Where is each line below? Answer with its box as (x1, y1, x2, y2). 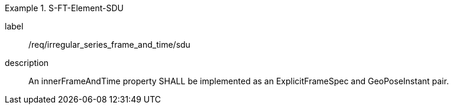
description (5, 58, 49, 68)
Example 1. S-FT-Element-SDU (5, 3, 124, 13)
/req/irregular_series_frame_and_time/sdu (28, 39, 190, 49)
